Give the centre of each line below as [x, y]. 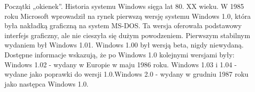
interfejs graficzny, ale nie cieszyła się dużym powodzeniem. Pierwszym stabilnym [127, 35]
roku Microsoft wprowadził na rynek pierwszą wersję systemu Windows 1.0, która [128, 16]
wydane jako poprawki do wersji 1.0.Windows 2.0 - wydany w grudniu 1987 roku [127, 74]
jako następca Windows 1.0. [47, 83]
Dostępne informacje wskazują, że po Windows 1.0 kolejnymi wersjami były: [120, 54]
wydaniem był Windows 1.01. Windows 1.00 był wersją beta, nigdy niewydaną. [124, 45]
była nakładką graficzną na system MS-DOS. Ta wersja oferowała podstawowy [123, 25]
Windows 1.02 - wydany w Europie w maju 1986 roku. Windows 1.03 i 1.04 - [121, 64]
